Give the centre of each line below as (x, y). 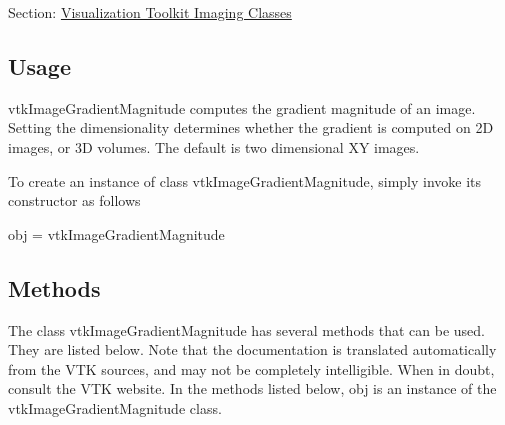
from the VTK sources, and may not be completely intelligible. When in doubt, (251, 368)
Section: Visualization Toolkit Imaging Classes (150, 12)
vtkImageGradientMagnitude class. (115, 407)
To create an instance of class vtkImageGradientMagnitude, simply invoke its (245, 180)
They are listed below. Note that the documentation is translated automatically (252, 349)
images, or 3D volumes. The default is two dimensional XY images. (214, 146)
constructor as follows (74, 200)
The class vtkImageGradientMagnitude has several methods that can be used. (247, 329)
